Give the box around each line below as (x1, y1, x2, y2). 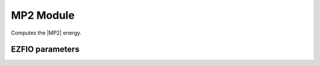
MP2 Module (11, 9, 75, 22)
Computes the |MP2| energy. (11, 29, 82, 36)
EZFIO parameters (11, 45, 80, 54)
